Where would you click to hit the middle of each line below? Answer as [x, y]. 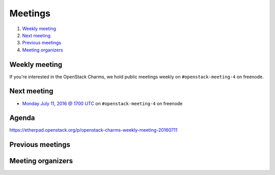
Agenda [22, 118]
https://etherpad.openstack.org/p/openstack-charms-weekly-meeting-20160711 [93, 130]
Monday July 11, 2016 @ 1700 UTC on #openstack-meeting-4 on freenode [102, 103]
